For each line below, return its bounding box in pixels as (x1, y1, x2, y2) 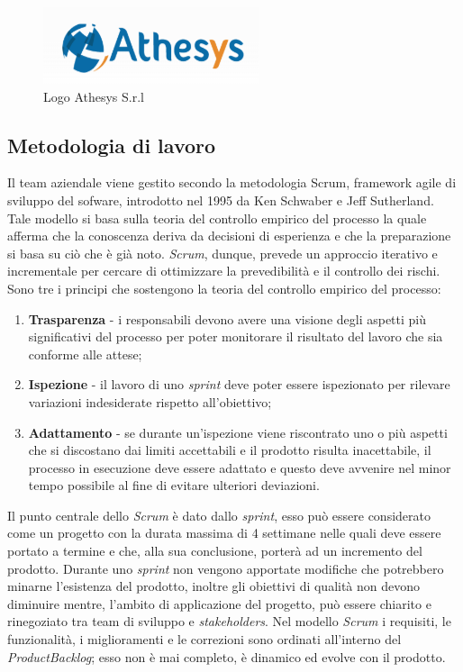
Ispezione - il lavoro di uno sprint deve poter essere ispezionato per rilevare (28, 375, 450, 394)
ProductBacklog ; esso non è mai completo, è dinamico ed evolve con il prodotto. (7, 647, 446, 666)
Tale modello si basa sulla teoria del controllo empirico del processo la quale (7, 208, 427, 227)
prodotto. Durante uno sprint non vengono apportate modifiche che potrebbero (7, 558, 444, 577)
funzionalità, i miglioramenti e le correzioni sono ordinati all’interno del (7, 630, 402, 649)
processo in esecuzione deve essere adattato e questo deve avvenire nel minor (28, 458, 451, 477)
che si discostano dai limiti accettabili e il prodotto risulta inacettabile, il (28, 440, 431, 459)
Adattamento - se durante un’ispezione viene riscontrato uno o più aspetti (28, 422, 448, 441)
